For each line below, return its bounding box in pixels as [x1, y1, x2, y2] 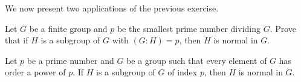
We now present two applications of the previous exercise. [5, 2, 219, 14]
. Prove [270, 22, 297, 34]
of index [167, 66, 198, 78]
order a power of [5, 66, 66, 78]
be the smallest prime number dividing [117, 22, 261, 34]
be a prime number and [27, 54, 114, 66]
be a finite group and [29, 22, 108, 34]
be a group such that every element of [126, 54, 267, 66]
